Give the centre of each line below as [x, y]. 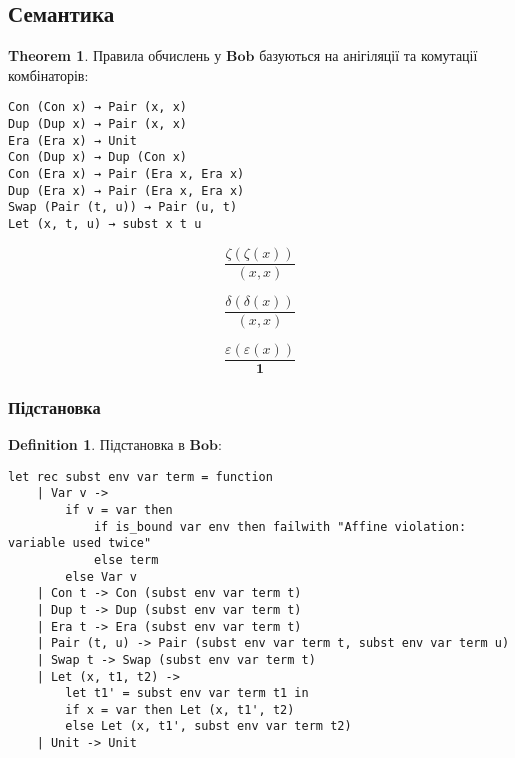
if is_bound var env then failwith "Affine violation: [280, 526]
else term [126, 559]
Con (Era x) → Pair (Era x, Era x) [126, 174]
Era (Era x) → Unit [72, 140]
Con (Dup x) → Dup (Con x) [97, 157]
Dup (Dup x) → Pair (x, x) [97, 124]
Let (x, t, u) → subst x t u [105, 223]
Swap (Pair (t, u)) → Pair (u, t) [123, 207]
